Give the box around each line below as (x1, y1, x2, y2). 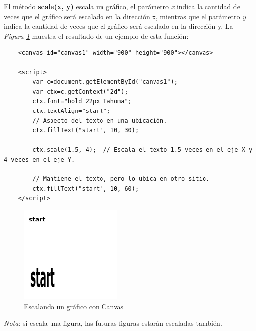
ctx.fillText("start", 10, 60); (32, 185, 139, 192)
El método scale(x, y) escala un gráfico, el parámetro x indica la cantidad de (4, 1, 240, 11)
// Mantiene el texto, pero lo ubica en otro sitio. (32, 175, 210, 183)
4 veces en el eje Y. (4, 156, 75, 163)
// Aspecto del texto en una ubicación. (32, 117, 167, 124)
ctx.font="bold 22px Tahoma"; (32, 98, 132, 105)
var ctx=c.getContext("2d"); (32, 88, 128, 95)
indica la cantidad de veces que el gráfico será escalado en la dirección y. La (4, 21, 233, 31)
